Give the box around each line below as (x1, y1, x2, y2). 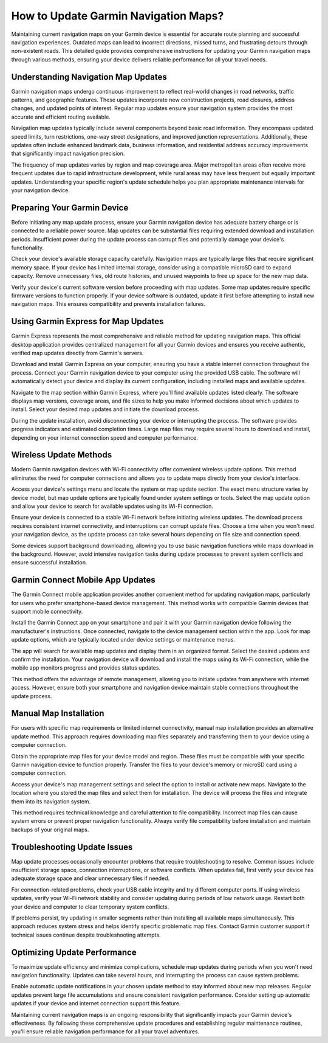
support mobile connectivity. (11, 608, 83, 615)
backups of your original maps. (11, 826, 89, 833)
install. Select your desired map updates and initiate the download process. (11, 406, 200, 413)
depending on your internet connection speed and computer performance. (11, 434, 199, 441)
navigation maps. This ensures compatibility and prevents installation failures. (11, 300, 206, 308)
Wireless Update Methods (11, 450, 112, 460)
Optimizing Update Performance (11, 947, 137, 957)
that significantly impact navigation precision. (11, 150, 125, 158)
